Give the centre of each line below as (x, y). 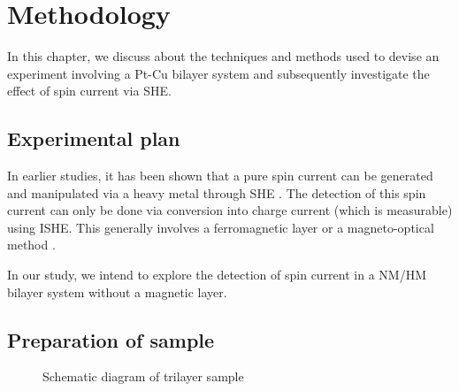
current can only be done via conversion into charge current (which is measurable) (230, 210)
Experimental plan (94, 138)
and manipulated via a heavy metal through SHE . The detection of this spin (217, 192)
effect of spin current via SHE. (89, 91)
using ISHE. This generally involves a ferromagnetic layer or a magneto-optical (221, 227)
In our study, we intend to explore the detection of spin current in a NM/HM (217, 275)
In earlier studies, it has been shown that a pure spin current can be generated (220, 176)
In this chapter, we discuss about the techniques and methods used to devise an (223, 56)
